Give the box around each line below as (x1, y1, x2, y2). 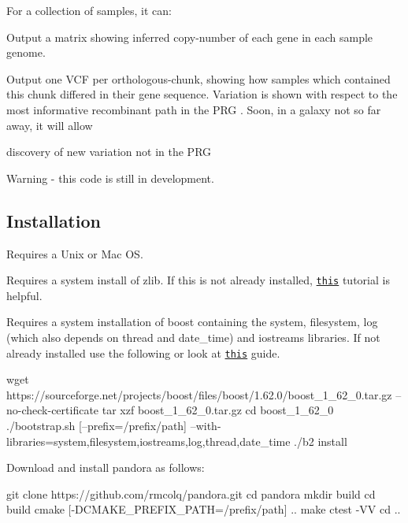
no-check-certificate (6, 402, 99, 418)
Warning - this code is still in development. (6, 169, 214, 186)
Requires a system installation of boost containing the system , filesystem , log (6, 313, 378, 330)
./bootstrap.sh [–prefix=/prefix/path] (6, 417, 187, 434)
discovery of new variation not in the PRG (6, 143, 212, 160)
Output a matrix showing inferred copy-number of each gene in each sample (6, 28, 373, 45)
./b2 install (294, 432, 347, 449)
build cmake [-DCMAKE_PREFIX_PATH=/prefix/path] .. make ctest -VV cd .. (6, 501, 401, 517)
